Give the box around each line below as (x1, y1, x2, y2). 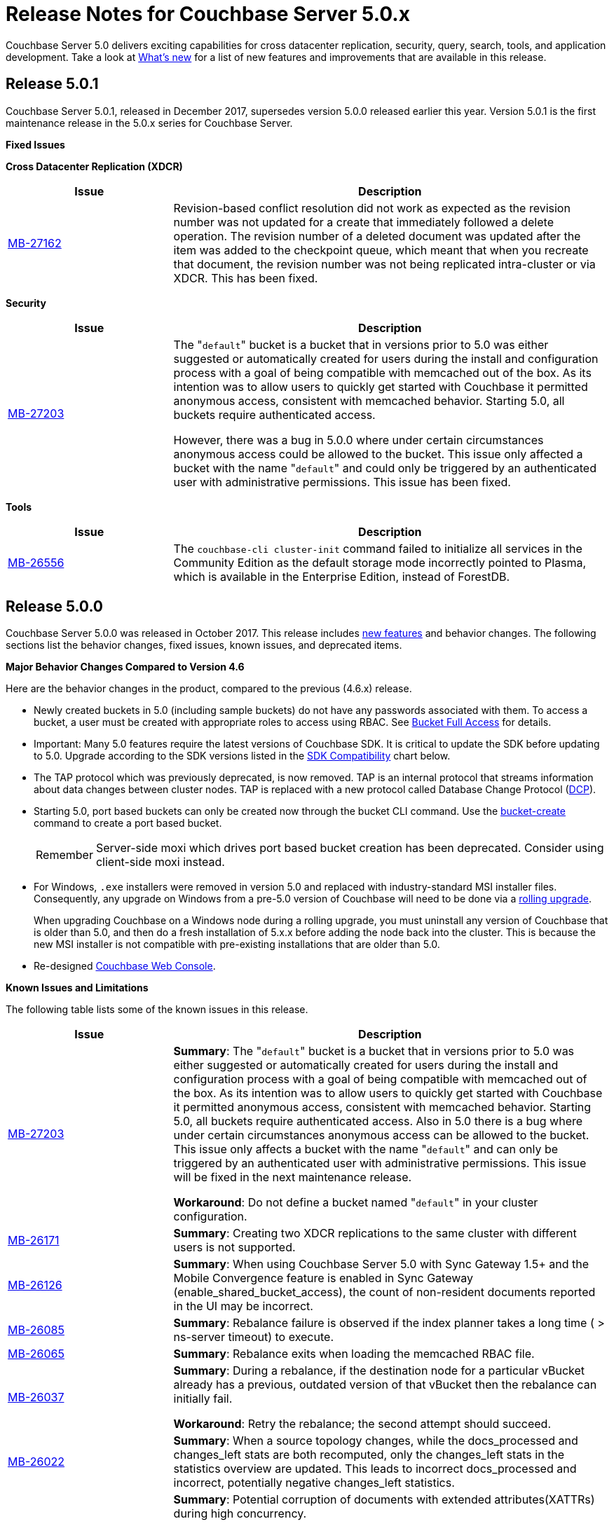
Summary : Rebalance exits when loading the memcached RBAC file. (173, 1347, 535, 1361)
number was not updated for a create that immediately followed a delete (173, 214, 554, 229)
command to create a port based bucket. (34, 817, 222, 830)
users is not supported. (173, 1240, 296, 1255)
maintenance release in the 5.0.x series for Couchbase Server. (6, 116, 293, 129)
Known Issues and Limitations (6, 982, 149, 994)
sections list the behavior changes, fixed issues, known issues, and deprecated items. (6, 639, 402, 652)
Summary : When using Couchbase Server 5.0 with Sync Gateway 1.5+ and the (173, 1257, 589, 1272)
